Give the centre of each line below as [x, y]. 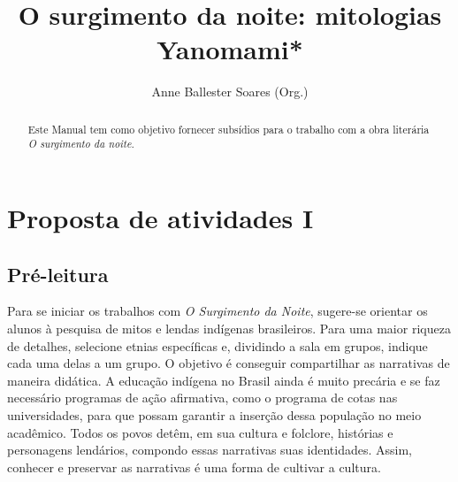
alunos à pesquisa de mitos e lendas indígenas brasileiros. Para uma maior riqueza [229, 328]
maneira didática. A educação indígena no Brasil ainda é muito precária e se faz [224, 380]
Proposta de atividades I [160, 218]
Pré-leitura [58, 274]
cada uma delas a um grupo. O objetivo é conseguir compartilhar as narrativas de [229, 363]
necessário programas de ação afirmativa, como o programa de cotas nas [202, 398]
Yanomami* [230, 49]
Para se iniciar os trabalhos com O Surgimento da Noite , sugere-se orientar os [218, 311]
